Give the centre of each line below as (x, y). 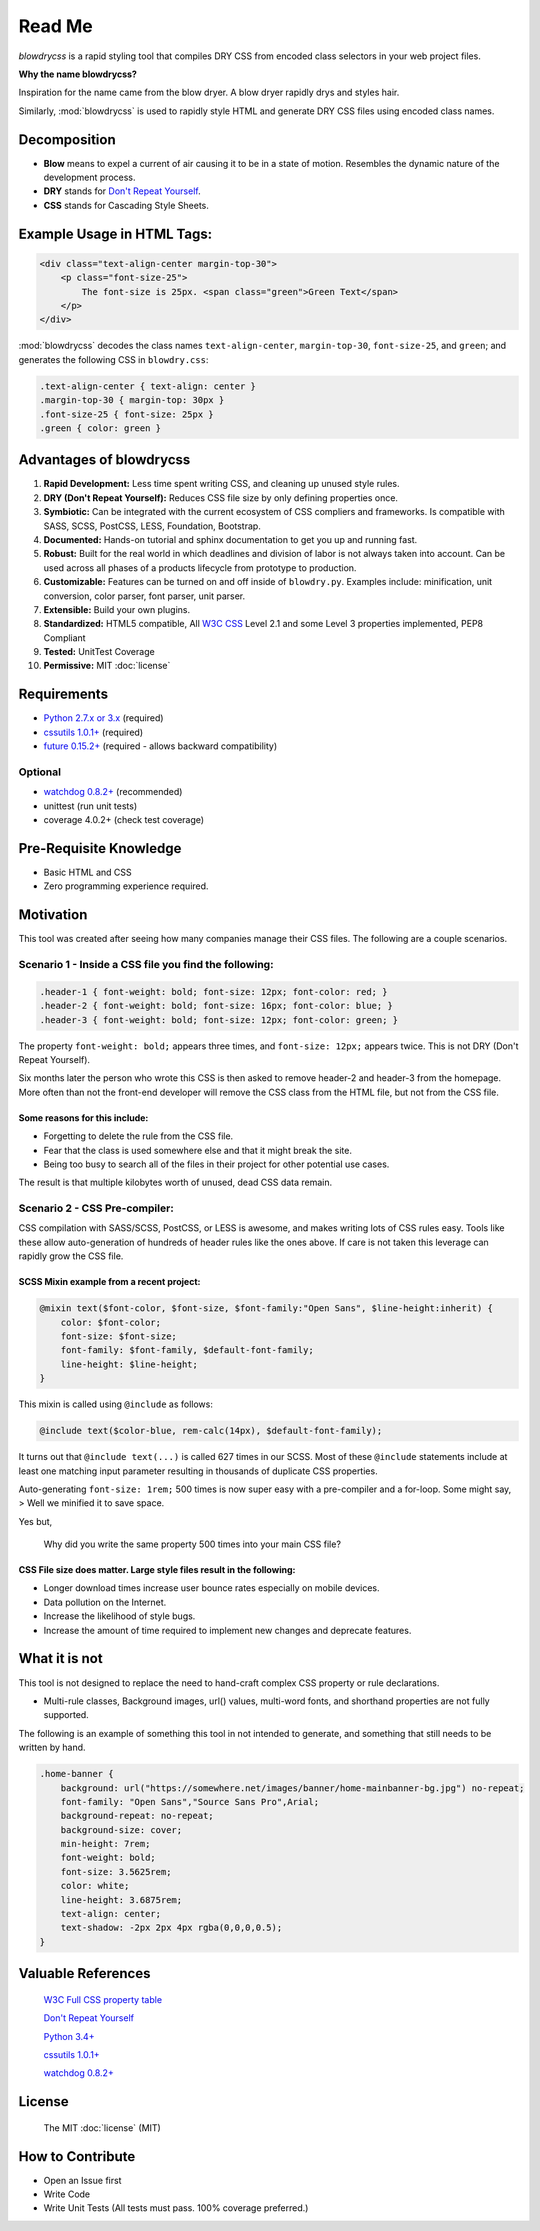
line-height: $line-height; (129, 1364)
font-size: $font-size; (118, 1336)
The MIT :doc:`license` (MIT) (102, 2127)
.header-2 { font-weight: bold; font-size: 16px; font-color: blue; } (216, 1006)
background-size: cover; (121, 1829)
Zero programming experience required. (126, 886)
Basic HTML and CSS (87, 872)
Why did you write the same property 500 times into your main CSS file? (192, 1544)
